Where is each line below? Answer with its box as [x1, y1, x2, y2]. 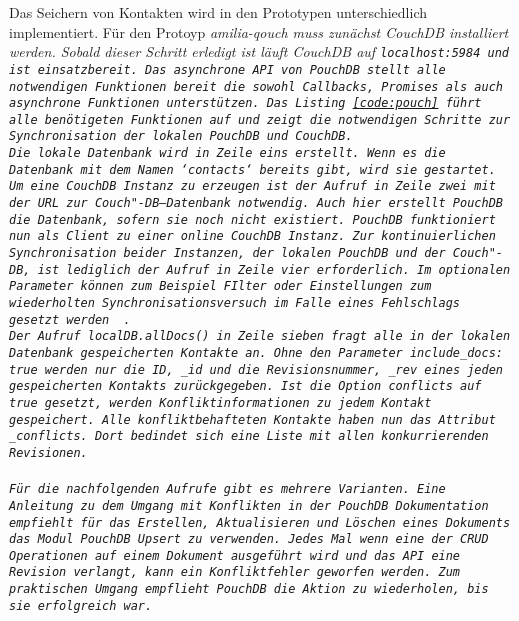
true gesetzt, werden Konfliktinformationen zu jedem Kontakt [9, 395, 432, 410]
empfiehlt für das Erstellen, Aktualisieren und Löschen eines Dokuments [9, 515, 511, 530]
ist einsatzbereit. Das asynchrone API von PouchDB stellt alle [9, 62, 446, 77]
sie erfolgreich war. [9, 598, 153, 613]
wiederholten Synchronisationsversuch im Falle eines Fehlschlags [9, 296, 461, 311]
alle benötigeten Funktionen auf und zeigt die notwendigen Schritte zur [9, 112, 511, 127]
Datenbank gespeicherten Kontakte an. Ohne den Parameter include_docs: [9, 346, 503, 360]
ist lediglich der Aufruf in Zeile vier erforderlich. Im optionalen [37, 262, 511, 277]
